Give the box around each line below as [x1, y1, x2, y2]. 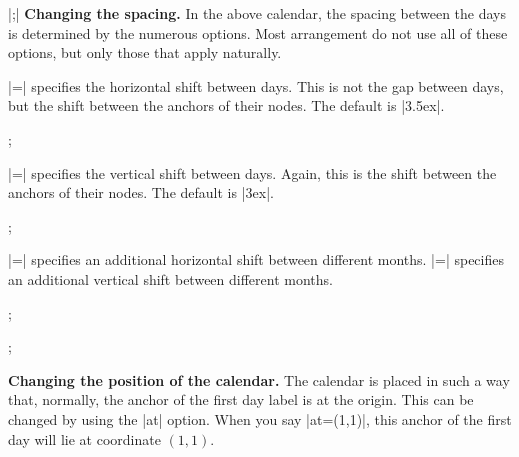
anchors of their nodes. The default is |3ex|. [8, 182, 274, 203]
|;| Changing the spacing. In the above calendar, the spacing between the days [8, 3, 507, 23]
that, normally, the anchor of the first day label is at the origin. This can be [8, 389, 474, 410]
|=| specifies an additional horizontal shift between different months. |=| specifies [8, 249, 504, 270]
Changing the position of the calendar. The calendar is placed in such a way [8, 369, 510, 390]
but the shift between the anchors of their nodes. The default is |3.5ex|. [8, 95, 445, 116]
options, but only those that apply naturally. [8, 42, 282, 63]
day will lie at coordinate [8, 428, 161, 449]
